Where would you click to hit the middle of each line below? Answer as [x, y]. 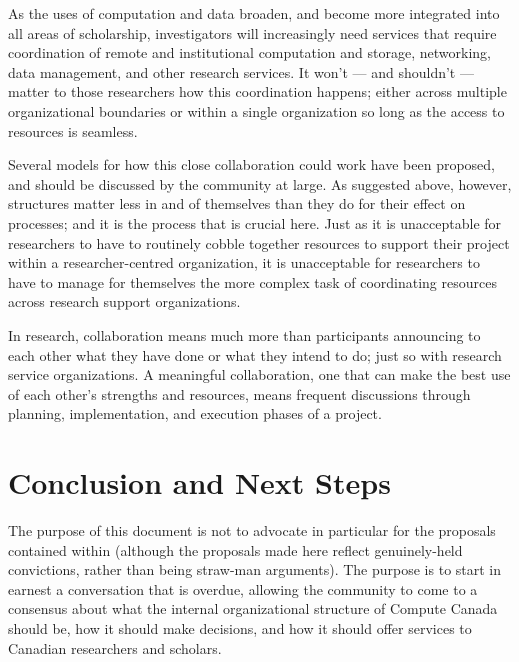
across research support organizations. [124, 301]
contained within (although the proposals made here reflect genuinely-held [235, 549]
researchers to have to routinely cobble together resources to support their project [259, 242]
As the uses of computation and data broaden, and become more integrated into [254, 13]
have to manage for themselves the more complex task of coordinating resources [252, 281]
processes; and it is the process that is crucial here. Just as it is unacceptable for [255, 222]
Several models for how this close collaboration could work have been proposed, [252, 164]
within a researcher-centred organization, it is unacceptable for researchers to [244, 262]
